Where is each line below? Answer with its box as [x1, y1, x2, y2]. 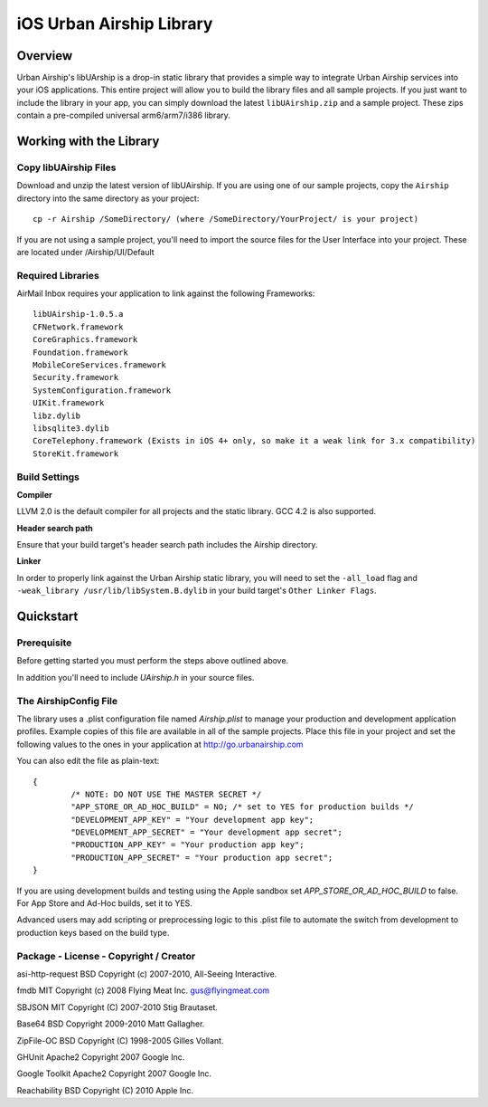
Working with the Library [16, 134, 160, 149]
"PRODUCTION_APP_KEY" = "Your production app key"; [70, 840, 305, 850]
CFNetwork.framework [33, 321, 124, 332]
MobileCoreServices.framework [33, 360, 167, 370]
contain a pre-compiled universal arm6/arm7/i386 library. [16, 110, 230, 121]
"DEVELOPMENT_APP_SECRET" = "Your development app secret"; [70, 827, 343, 837]
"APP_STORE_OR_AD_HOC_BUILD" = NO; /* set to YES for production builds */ [70, 802, 415, 812]
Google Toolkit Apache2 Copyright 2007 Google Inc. [16, 1068, 212, 1079]
